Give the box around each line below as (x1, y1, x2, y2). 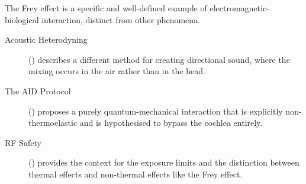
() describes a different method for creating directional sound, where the (28, 53, 290, 65)
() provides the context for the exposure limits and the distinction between (28, 156, 299, 169)
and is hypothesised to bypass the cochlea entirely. (79, 116, 263, 129)
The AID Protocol (5, 84, 71, 97)
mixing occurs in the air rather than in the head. (28, 65, 205, 77)
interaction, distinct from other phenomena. (41, 13, 201, 26)
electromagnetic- (210, 2, 269, 14)
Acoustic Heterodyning (5, 33, 88, 46)
